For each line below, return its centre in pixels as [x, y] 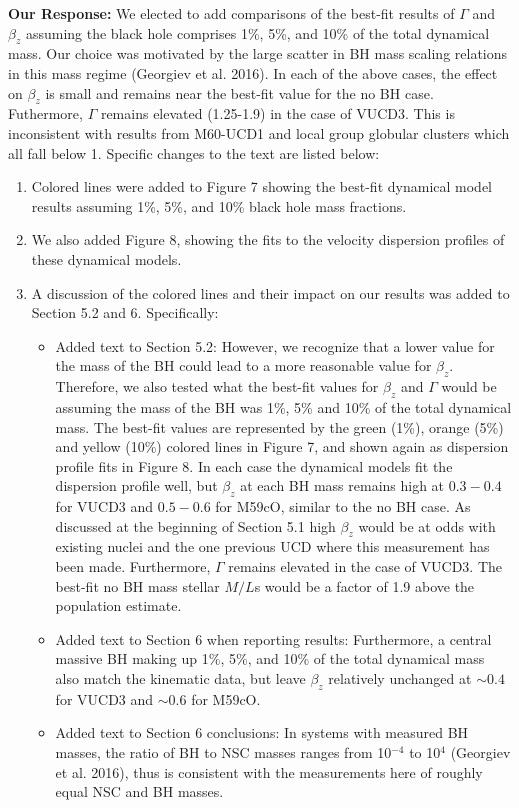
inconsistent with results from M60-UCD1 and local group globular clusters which [259, 132]
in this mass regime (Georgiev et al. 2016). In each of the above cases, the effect [253, 72]
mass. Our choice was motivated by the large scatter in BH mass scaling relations [258, 53]
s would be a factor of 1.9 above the [364, 585]
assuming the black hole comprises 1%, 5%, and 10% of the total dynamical [257, 32]
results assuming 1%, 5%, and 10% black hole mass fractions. [219, 205]
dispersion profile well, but [136, 485]
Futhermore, [45, 113]
